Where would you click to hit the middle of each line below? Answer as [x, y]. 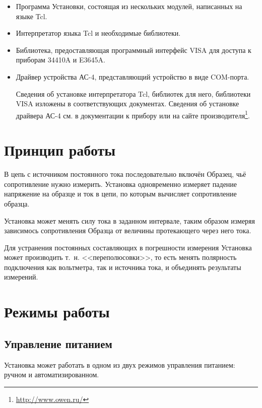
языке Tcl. [31, 16]
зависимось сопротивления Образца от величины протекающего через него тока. [128, 230]
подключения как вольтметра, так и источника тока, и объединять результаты [123, 267]
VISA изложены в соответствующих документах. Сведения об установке [127, 104]
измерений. [21, 277]
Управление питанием [58, 343]
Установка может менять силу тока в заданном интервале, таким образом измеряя [129, 220]
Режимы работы [57, 312]
